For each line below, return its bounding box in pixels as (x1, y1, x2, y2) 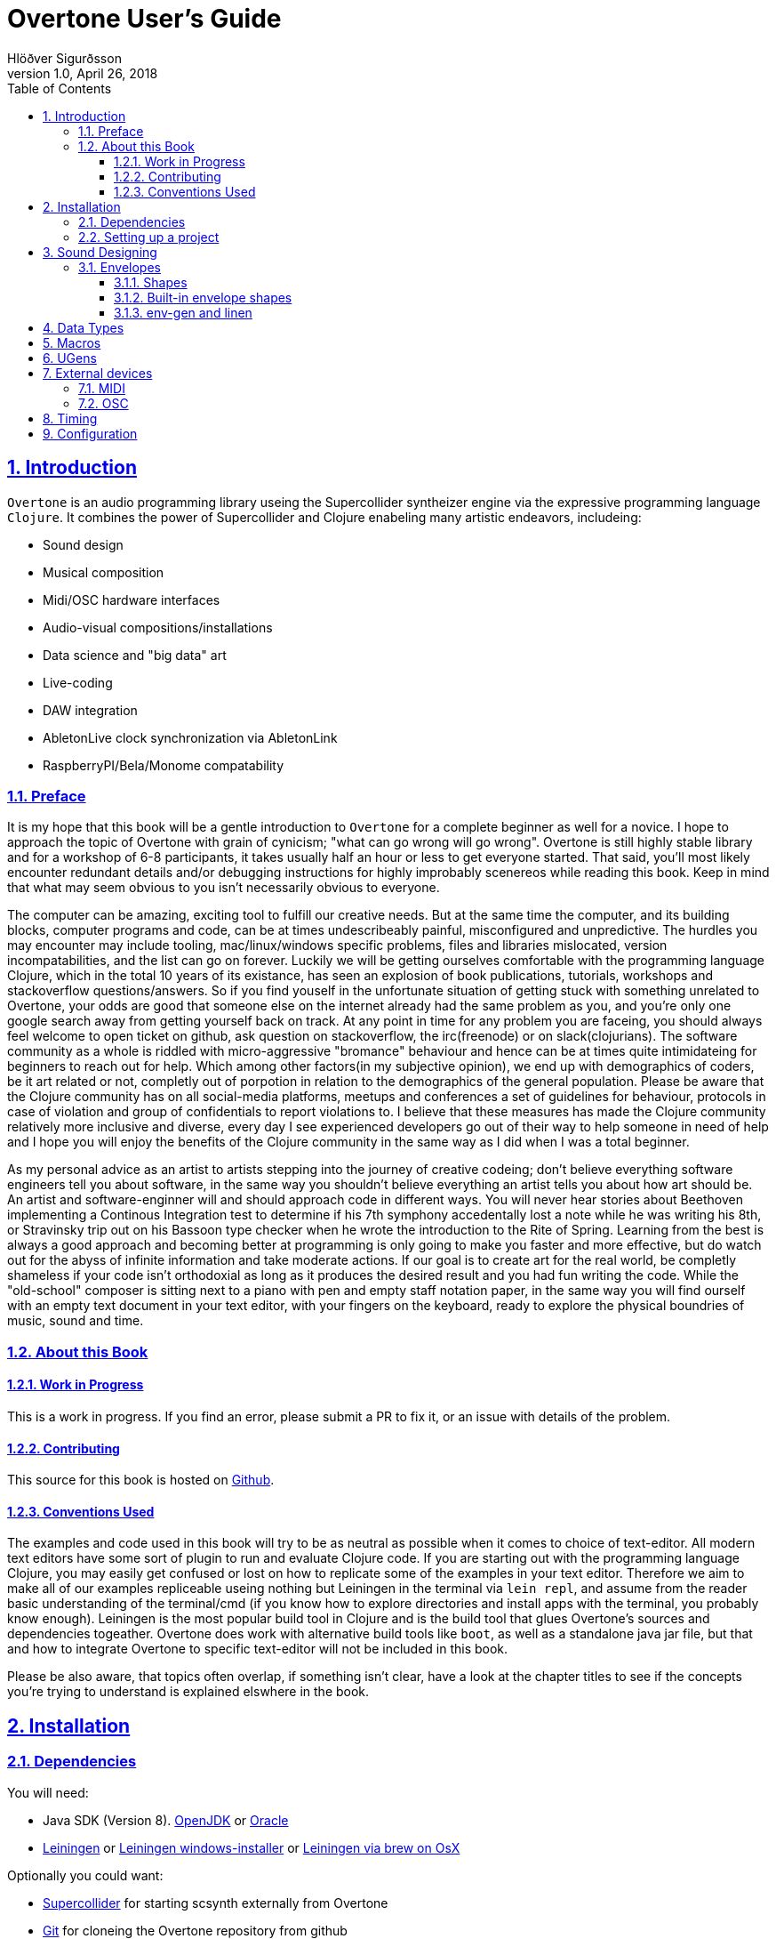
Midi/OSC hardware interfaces (43, 591, 220, 607)
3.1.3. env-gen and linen (114, 304, 252, 320)
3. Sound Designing (43, 244, 157, 260)
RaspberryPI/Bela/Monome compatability (43, 757, 284, 773)
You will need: (7, 1784, 89, 1800)
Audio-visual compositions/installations (43, 619, 273, 635)
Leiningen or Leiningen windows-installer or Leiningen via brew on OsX (43, 1839, 460, 1855)
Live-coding (43, 674, 113, 690)
